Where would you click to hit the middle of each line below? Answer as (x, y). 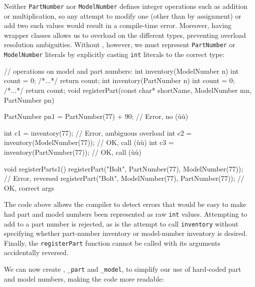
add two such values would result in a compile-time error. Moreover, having (118, 25)
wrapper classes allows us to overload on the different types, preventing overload (125, 35)
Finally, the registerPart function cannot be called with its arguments (112, 243)
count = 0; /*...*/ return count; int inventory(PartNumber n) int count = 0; (119, 80)
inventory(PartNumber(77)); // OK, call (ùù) (73, 152)
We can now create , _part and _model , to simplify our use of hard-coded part (123, 269)
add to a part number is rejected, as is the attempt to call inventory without (121, 223)
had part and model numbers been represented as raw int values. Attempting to (126, 214)
